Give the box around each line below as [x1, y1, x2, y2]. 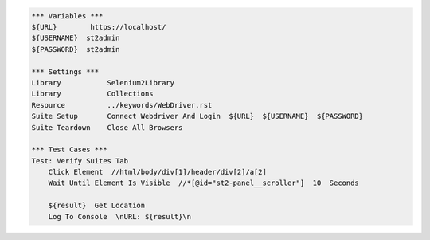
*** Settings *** [31, 67, 100, 76]
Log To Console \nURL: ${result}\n [48, 212, 191, 221]
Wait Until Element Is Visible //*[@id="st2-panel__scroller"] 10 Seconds [48, 179, 360, 187]
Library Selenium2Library [31, 78, 175, 87]
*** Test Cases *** [31, 145, 107, 155]
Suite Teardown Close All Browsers [31, 123, 183, 132]
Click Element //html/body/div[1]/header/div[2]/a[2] [48, 167, 267, 177]
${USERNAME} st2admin [31, 33, 120, 43]
